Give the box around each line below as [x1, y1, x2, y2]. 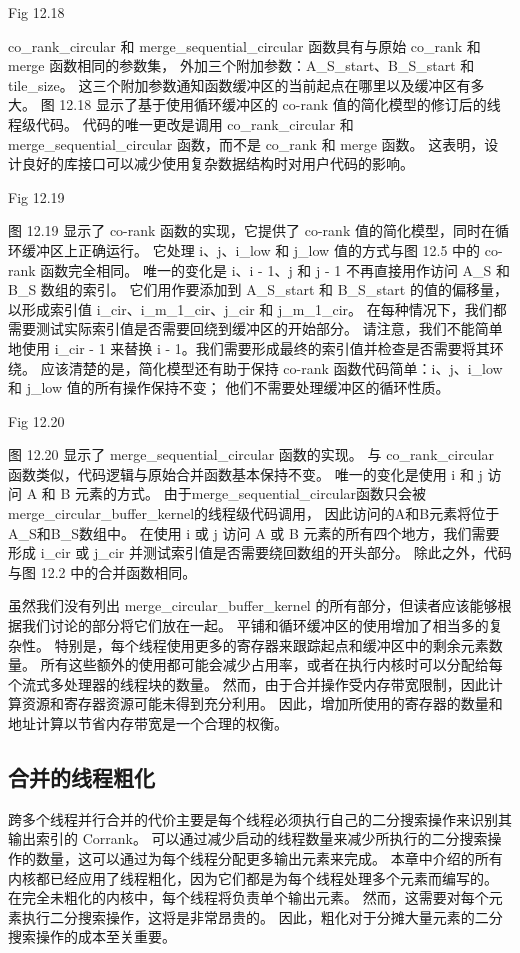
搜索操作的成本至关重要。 [8, 926, 176, 947]
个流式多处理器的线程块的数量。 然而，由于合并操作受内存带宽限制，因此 [8, 673, 489, 694]
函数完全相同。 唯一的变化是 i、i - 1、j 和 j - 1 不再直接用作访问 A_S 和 [40, 259, 511, 280]
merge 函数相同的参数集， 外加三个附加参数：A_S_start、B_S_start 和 [8, 55, 475, 76]
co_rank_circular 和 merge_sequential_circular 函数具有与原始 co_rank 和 [8, 35, 481, 56]
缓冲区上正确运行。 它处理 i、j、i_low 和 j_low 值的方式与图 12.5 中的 [21, 239, 481, 260]
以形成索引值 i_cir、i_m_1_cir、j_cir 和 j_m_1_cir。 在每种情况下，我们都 [8, 298, 507, 319]
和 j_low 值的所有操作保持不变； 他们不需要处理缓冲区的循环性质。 [8, 377, 450, 398]
